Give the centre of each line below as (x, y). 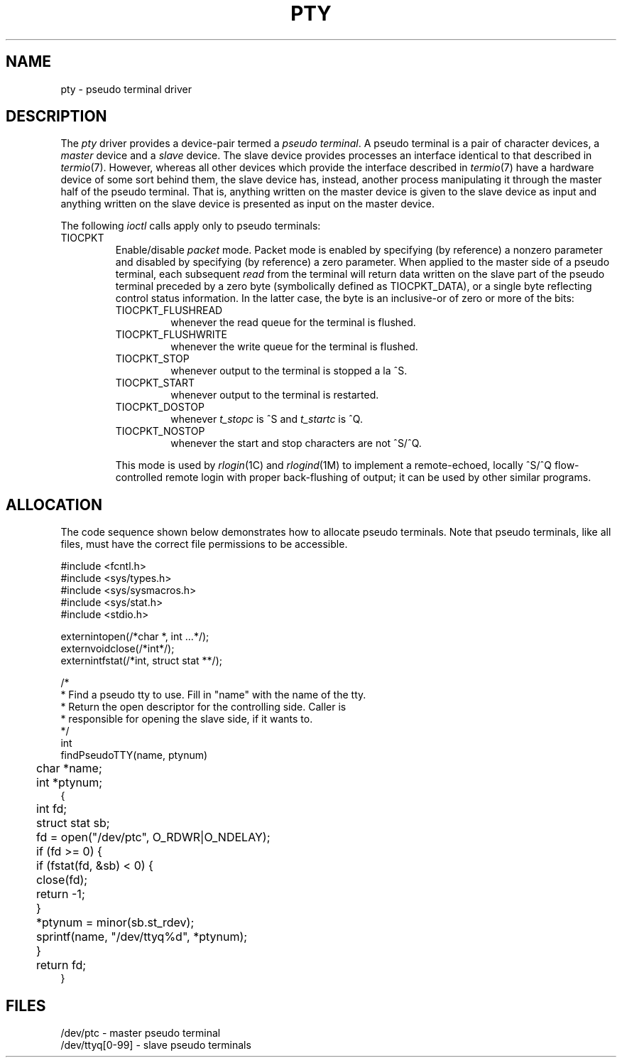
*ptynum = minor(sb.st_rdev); (115, 923)
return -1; (61, 894)
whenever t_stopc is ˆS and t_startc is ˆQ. (267, 419)
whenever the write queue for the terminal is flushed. (294, 347)
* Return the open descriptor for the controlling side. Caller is (203, 707)
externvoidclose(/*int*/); (118, 649)
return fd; (61, 965)
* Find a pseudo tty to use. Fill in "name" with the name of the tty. (213, 695)
